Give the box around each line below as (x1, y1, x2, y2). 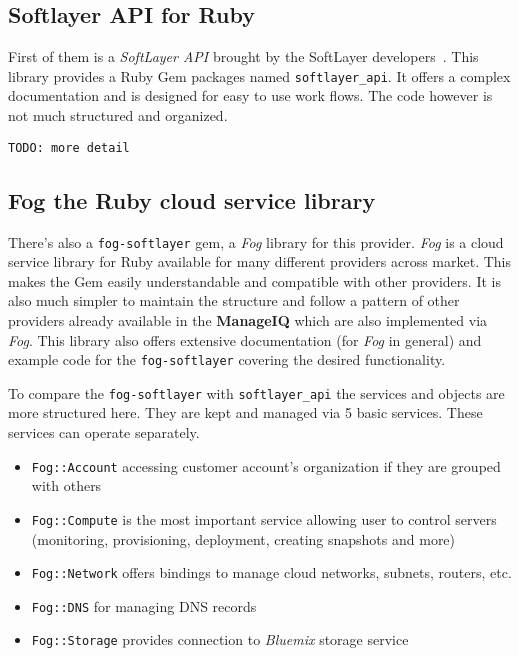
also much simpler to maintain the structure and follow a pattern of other (8, 290, 460, 311)
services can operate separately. (8, 422, 200, 443)
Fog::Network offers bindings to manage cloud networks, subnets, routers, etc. (31, 562, 512, 583)
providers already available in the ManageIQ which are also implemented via (8, 309, 488, 330)
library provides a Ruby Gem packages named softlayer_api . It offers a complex (8, 65, 511, 86)
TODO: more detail (8, 140, 130, 155)
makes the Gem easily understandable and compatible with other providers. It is (8, 270, 501, 291)
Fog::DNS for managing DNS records (31, 595, 257, 616)
